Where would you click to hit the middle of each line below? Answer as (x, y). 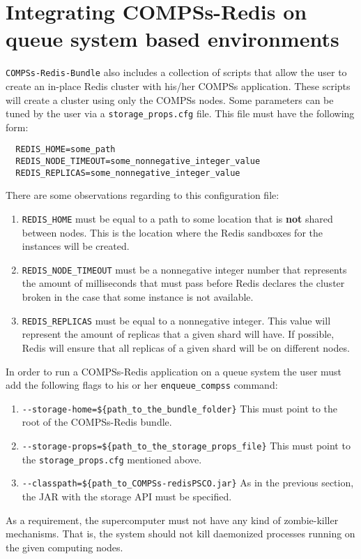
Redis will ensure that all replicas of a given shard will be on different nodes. (186, 347)
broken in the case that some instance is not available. (138, 297)
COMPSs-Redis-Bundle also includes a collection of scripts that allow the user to (176, 72)
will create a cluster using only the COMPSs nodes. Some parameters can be (170, 99)
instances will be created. (76, 246)
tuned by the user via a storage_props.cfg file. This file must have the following (180, 113)
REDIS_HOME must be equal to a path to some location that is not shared (177, 218)
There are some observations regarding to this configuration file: (143, 195)
